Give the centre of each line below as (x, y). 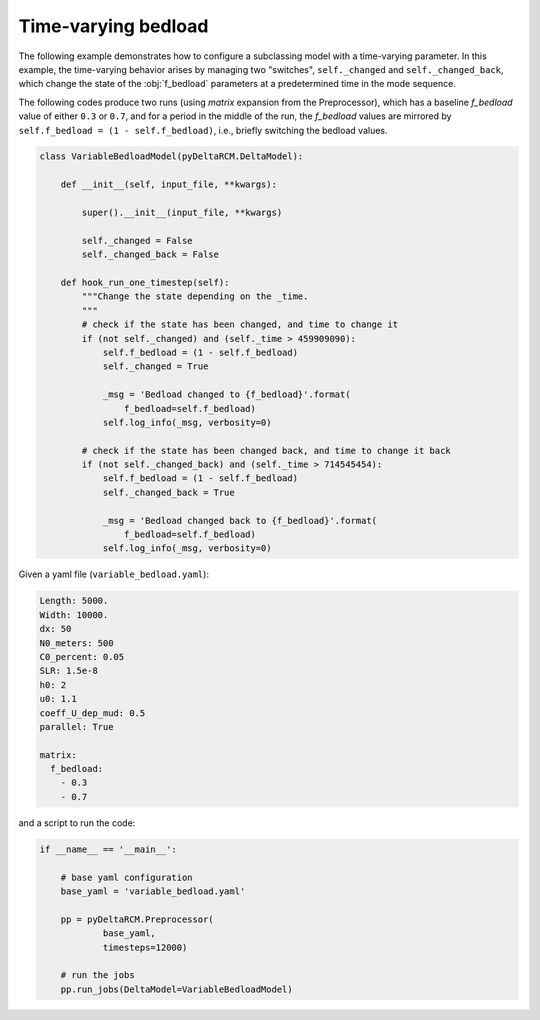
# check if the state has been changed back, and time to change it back (266, 450)
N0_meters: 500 (76, 643)
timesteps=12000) (145, 947)
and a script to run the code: (77, 822)
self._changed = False (137, 240)
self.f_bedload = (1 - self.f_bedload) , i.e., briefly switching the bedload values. (203, 130)
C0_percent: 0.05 (82, 656)
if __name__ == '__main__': (108, 849)
